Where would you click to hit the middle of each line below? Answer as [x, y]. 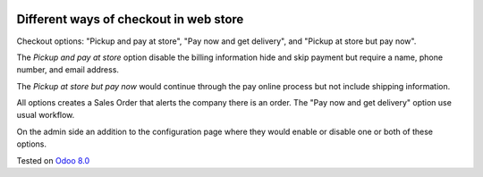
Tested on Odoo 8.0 [53, 160]
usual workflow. [46, 115]
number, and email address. [68, 70]
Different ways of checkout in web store [130, 19]
